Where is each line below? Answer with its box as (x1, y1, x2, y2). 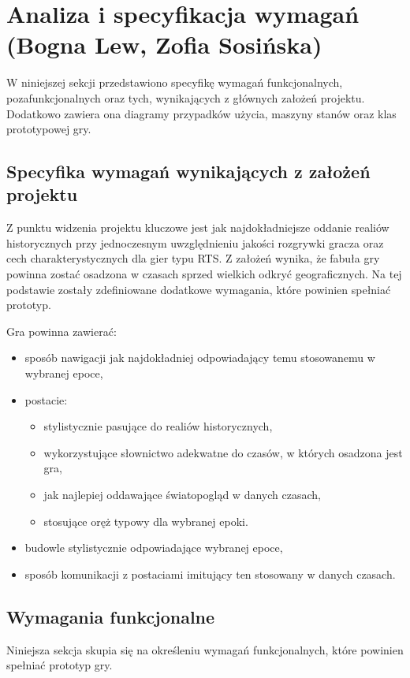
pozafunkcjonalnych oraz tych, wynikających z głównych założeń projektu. (6, 89, 365, 106)
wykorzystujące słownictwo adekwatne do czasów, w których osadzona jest (43, 444, 403, 460)
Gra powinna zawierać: (6, 322, 117, 339)
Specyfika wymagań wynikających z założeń (6, 159, 371, 184)
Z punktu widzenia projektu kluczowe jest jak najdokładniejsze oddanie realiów (6, 219, 389, 236)
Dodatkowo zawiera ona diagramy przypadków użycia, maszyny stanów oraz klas (6, 105, 397, 121)
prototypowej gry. (6, 121, 91, 137)
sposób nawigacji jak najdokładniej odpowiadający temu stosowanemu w (24, 349, 375, 366)
